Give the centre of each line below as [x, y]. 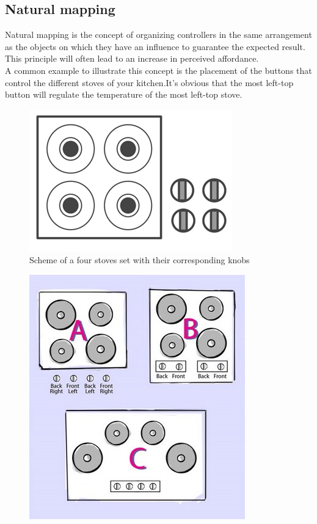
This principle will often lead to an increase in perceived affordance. [132, 58]
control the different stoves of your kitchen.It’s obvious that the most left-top [149, 82]
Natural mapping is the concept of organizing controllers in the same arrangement [158, 35]
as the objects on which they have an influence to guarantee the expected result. [155, 46]
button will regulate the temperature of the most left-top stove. [124, 94]
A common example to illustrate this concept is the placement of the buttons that [158, 70]
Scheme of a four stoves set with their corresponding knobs [140, 260]
